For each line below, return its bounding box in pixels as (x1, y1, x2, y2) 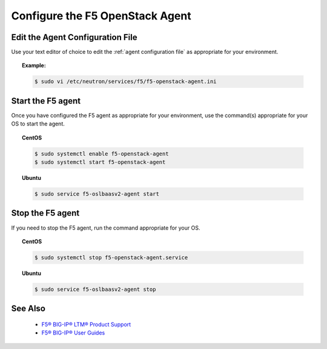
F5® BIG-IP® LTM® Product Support (41, 321, 131, 328)
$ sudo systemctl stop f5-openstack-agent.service (34, 254, 188, 261)
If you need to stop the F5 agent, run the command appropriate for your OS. (11, 224, 200, 231)
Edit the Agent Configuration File (11, 32, 137, 42)
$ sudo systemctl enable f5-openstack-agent (34, 150, 169, 157)
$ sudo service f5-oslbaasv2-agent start (34, 191, 160, 198)
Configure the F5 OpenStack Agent (11, 9, 191, 22)
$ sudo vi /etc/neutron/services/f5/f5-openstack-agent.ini (34, 78, 217, 85)
